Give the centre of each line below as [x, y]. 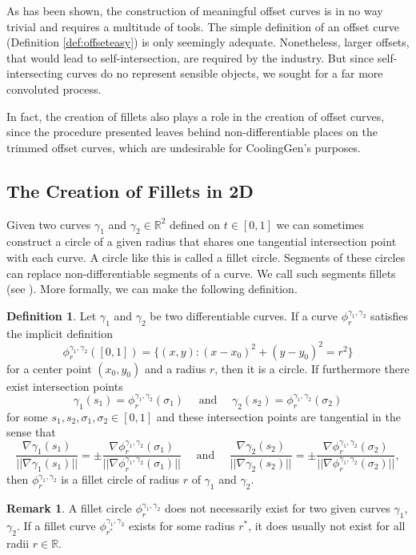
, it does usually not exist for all [327, 525]
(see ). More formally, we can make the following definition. [152, 289]
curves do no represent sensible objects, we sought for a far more [225, 73]
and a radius [175, 368]
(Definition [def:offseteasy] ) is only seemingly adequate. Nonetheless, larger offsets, [208, 42]
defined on [195, 224]
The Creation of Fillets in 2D [130, 190]
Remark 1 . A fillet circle [69, 508]
